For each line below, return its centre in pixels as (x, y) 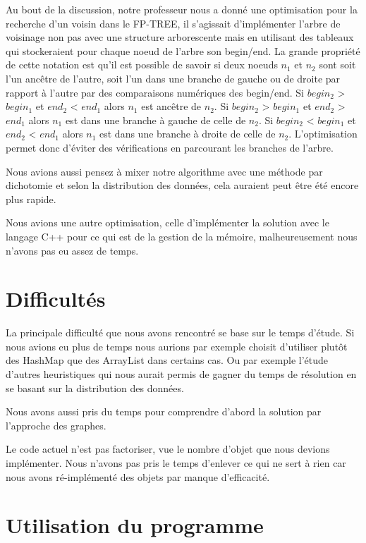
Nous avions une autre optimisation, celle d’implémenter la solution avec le (167, 222)
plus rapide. (31, 199)
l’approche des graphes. (56, 425)
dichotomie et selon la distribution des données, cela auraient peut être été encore (182, 185)
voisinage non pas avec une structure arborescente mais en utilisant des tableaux (180, 37)
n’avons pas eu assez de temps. (72, 250)
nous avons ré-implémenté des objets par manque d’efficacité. (138, 476)
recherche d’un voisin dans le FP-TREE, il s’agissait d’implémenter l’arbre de (173, 23)
